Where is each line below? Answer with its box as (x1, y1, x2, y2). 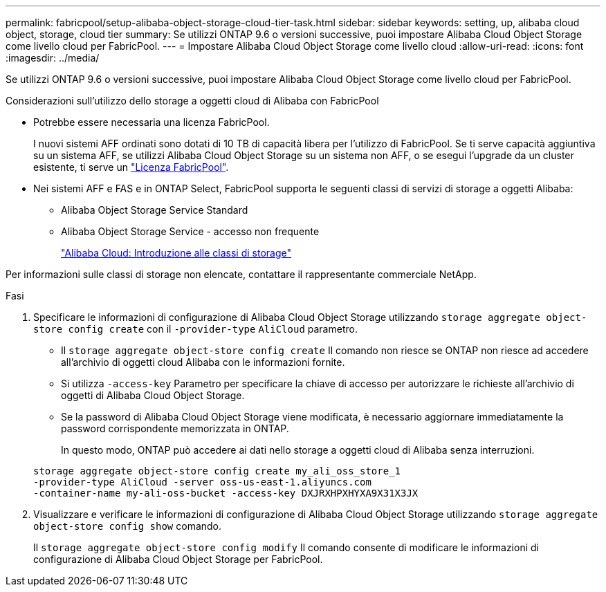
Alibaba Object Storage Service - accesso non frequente (61, 225, 320, 237)
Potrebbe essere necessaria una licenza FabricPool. (33, 116, 270, 128)
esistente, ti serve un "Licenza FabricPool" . (33, 161, 229, 173)
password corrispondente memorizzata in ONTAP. (61, 423, 289, 434)
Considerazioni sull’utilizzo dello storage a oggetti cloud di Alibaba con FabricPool (6, 95, 379, 107)
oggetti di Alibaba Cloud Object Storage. (61, 389, 245, 401)
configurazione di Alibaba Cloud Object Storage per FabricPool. (33, 553, 323, 565)
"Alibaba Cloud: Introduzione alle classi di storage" (61, 247, 291, 259)
